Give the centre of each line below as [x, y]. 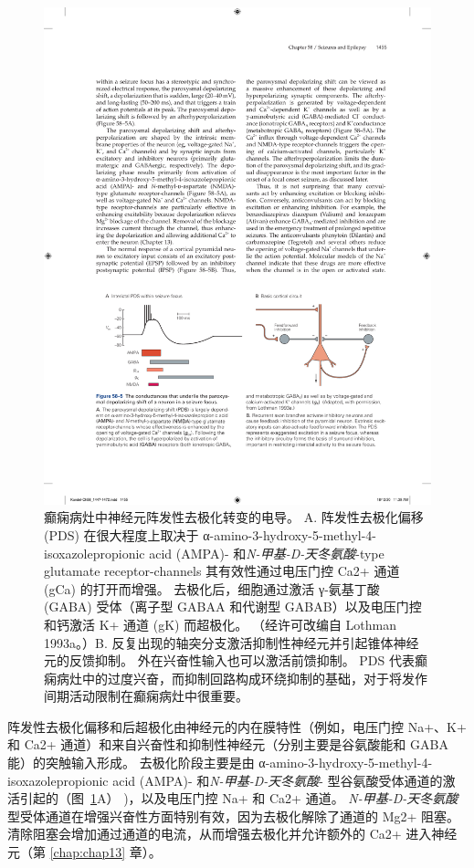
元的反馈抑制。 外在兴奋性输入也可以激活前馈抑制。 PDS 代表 [229, 660]
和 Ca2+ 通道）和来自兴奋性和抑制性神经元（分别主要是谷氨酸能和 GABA [228, 744]
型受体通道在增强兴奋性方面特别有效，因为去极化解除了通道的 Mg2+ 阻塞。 [234, 816]
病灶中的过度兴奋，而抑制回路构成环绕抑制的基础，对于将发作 [242, 678]
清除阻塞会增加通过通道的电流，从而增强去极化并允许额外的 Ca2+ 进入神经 [232, 834]
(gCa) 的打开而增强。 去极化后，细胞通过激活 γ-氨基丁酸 [212, 588]
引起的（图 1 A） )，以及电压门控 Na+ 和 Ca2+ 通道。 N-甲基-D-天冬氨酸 [239, 798]
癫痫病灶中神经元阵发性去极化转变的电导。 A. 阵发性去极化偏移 [234, 517]
